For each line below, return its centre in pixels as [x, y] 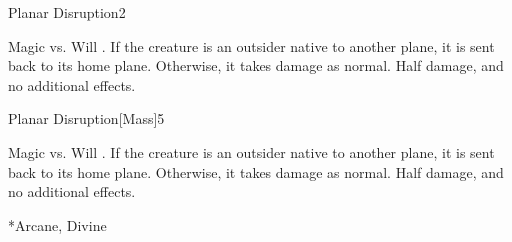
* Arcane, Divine [57, 224]
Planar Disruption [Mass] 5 [86, 118]
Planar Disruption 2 [67, 12]
